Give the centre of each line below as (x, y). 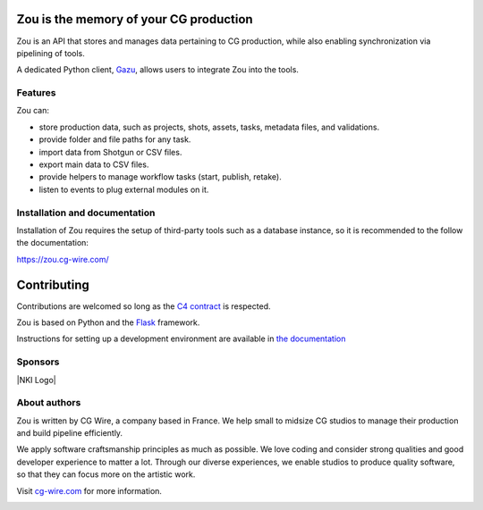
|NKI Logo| (37, 380)
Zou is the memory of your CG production (135, 19)
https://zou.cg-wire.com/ (63, 259)
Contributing (53, 284)
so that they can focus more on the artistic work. (106, 474)
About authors (49, 403)
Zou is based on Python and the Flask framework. (108, 322)
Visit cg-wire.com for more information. (89, 490)
